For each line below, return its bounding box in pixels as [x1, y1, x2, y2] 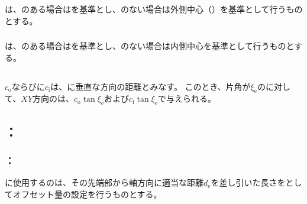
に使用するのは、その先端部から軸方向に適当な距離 [5, 176, 203, 189]
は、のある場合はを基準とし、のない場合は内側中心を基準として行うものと [5, 40, 295, 52]
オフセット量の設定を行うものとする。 [12, 187, 162, 200]
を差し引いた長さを [211, 176, 286, 189]
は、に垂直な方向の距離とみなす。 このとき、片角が [50, 80, 251, 92]
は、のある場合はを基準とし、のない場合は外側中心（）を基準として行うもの [5, 2, 303, 15]
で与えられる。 [157, 92, 216, 105]
